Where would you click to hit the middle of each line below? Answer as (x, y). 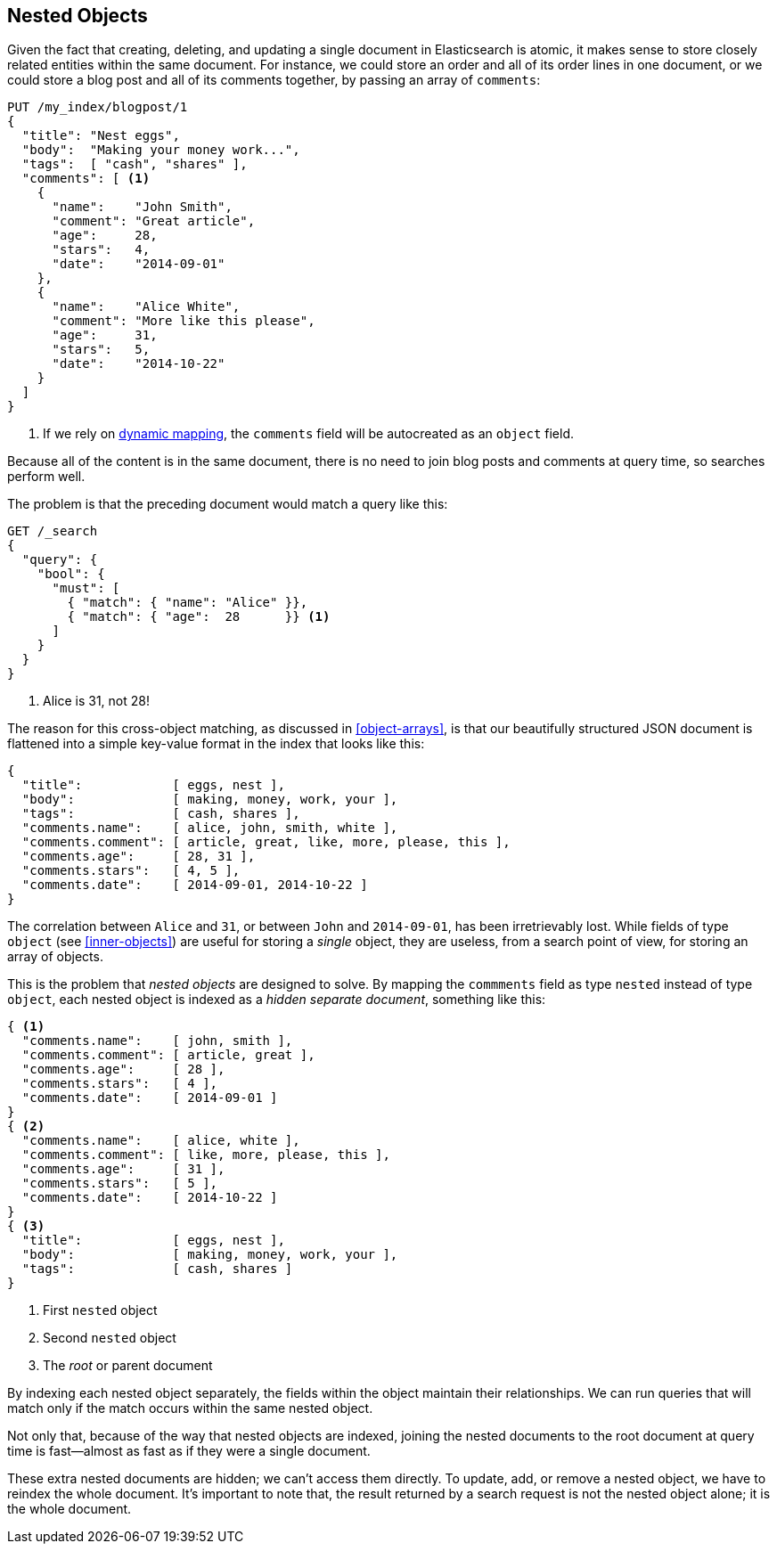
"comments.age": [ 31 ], (123, 1169)
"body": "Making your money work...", (161, 150)
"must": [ (86, 588)
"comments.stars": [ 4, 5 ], (131, 871)
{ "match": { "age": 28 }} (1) (199, 617)
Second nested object (110, 1338)
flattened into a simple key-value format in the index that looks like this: (216, 744)
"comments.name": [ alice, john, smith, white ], (210, 828)
